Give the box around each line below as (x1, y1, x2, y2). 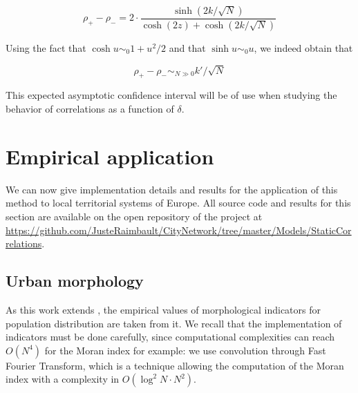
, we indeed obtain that (254, 40, 353, 55)
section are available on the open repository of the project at (6, 209, 263, 223)
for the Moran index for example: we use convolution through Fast (44, 343, 326, 357)
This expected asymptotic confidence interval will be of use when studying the (6, 88, 337, 102)
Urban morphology (6, 270, 144, 291)
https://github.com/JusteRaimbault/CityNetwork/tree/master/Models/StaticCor (6, 222, 352, 237)
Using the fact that (6, 40, 86, 55)
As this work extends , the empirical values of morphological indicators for (6, 302, 321, 316)
